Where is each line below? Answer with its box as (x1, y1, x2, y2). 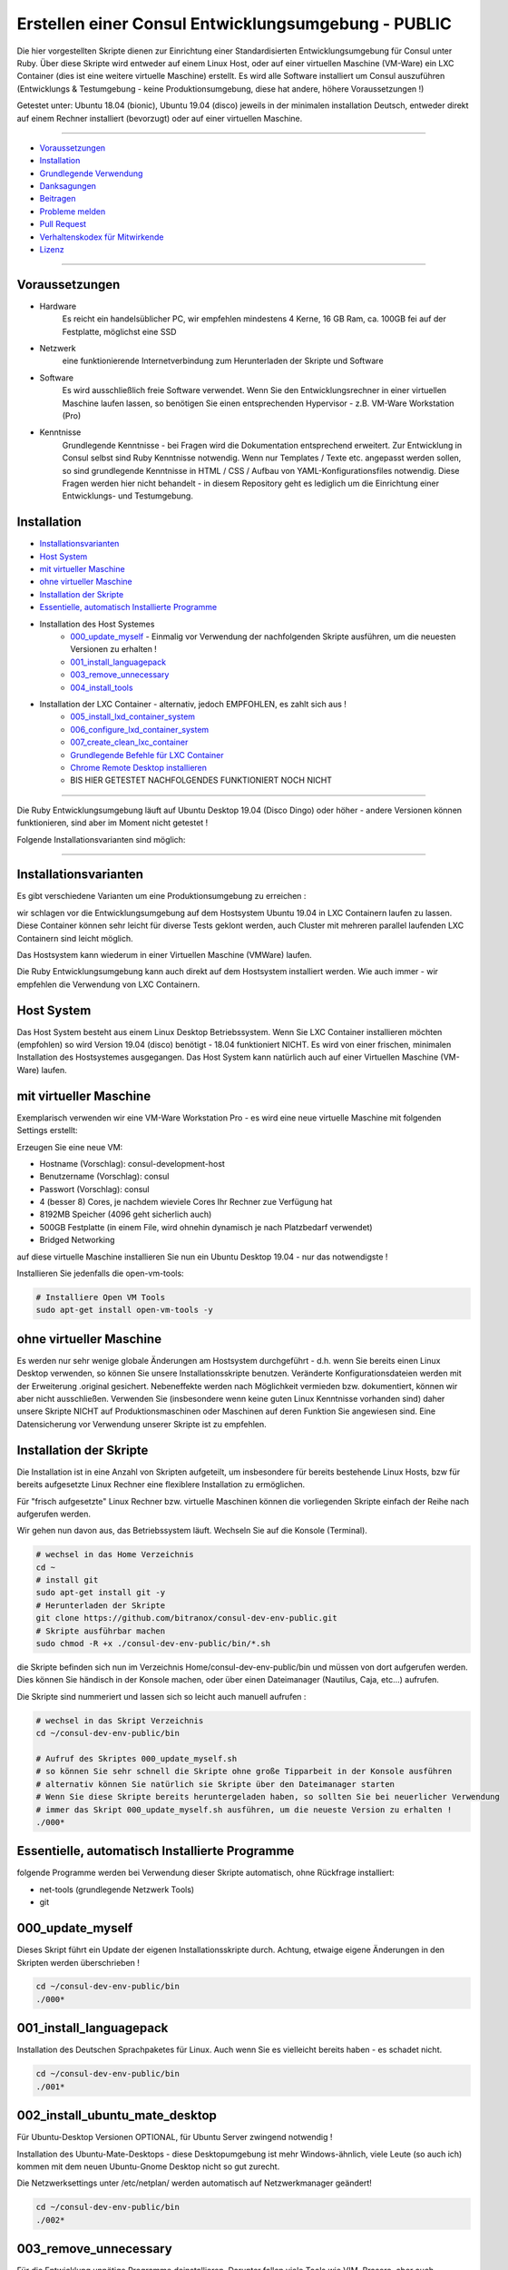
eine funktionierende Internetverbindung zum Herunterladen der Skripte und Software (62, 355, 385, 367)
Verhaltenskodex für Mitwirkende (39, 232, 164, 242)
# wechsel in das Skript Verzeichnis (35, 1715, 204, 1725)
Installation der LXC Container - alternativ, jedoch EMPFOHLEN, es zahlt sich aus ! (39, 698, 347, 709)
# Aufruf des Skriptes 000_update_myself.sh (35, 1753, 238, 1763)
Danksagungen (39, 181, 97, 192)
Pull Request (39, 219, 86, 230)
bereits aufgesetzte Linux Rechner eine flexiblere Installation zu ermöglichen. (16, 1479, 306, 1490)
